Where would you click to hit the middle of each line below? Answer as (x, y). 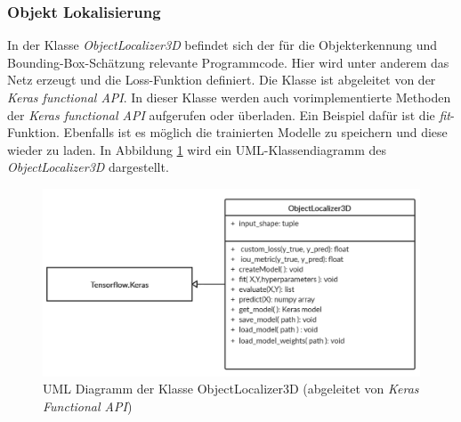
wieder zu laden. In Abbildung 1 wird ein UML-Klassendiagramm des (197, 149)
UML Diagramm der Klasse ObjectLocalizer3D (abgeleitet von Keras (231, 389)
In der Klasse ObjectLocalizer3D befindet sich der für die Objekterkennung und (222, 45)
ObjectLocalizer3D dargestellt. (88, 167)
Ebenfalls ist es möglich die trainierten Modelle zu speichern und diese (255, 132)
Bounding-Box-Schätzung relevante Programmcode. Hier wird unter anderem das (228, 62)
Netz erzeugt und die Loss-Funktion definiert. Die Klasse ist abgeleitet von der (222, 80)
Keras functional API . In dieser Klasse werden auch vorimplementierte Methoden (229, 97)
